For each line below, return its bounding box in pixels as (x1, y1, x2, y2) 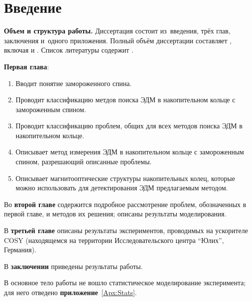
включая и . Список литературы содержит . (4, 45, 134, 55)
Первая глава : (4, 61, 49, 71)
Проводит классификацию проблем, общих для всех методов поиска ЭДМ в (15, 120, 243, 131)
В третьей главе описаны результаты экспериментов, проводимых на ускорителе (4, 225, 248, 236)
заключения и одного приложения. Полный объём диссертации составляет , (4, 35, 232, 45)
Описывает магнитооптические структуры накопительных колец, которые (15, 173, 235, 183)
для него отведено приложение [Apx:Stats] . (4, 287, 137, 297)
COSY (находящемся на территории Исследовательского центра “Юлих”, (4, 235, 224, 245)
